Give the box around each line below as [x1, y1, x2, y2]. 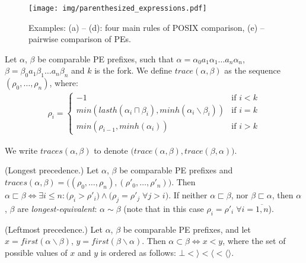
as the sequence [224, 64, 280, 77]
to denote [94, 144, 128, 156]
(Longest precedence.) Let [5, 164, 99, 176]
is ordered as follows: [100, 246, 176, 258]
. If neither [168, 189, 208, 201]
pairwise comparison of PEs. [28, 33, 131, 45]
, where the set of [222, 235, 286, 247]
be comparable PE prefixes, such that [37, 52, 174, 65]
